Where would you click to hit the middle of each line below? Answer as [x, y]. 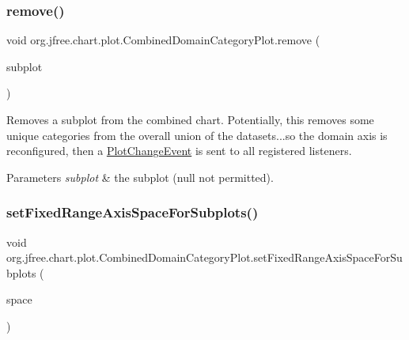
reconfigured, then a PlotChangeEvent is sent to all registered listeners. [179, 151]
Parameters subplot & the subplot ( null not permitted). [140, 177]
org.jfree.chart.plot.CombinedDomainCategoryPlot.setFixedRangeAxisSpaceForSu [204, 257]
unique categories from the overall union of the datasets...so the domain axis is [197, 135]
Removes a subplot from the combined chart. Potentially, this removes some [190, 119]
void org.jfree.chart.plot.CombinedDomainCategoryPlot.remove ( [163, 40]
